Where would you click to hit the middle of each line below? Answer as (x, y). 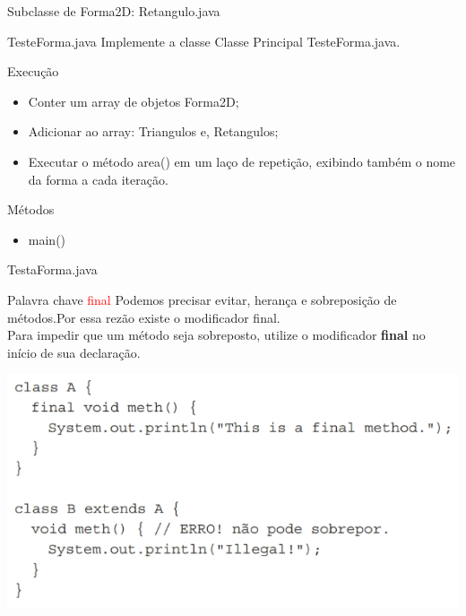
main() (47, 239)
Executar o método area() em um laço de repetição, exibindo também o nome (242, 161)
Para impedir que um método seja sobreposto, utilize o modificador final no (216, 335)
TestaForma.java (52, 269)
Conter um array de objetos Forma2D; (134, 101)
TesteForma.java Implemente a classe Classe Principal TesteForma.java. (204, 41)
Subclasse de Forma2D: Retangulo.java (114, 11)
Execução (33, 71)
